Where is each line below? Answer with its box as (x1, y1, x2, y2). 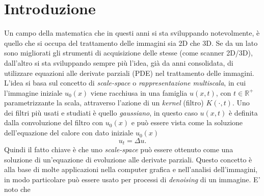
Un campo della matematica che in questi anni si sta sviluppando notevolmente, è (4, 27, 260, 38)
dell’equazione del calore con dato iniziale (4, 127, 134, 138)
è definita (228, 107, 258, 118)
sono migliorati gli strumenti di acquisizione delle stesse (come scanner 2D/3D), (4, 47, 253, 58)
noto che (4, 184, 31, 194)
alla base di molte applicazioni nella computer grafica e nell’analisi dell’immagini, (4, 164, 258, 175)
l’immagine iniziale (4, 87, 63, 98)
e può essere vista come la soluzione (131, 117, 243, 128)
